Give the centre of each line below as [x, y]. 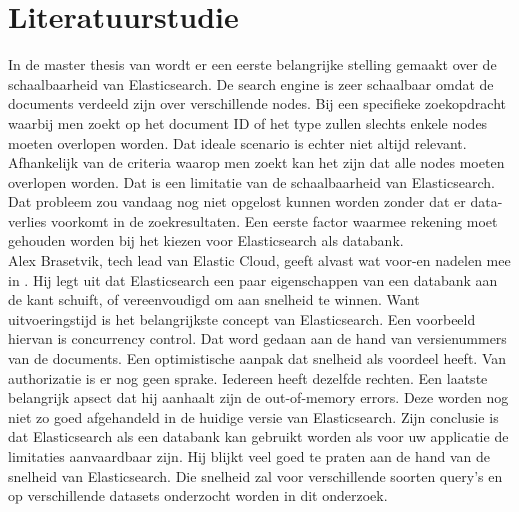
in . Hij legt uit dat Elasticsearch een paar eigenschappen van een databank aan [253, 279]
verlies [27, 220]
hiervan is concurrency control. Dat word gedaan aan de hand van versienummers [257, 338]
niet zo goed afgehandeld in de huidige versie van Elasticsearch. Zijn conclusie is [253, 416]
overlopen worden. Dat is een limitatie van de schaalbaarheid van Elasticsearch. [251, 181]
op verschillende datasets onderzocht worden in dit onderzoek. [198, 495]
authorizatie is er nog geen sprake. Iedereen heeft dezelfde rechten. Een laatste [248, 377]
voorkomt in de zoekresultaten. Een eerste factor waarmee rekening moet [274, 220]
